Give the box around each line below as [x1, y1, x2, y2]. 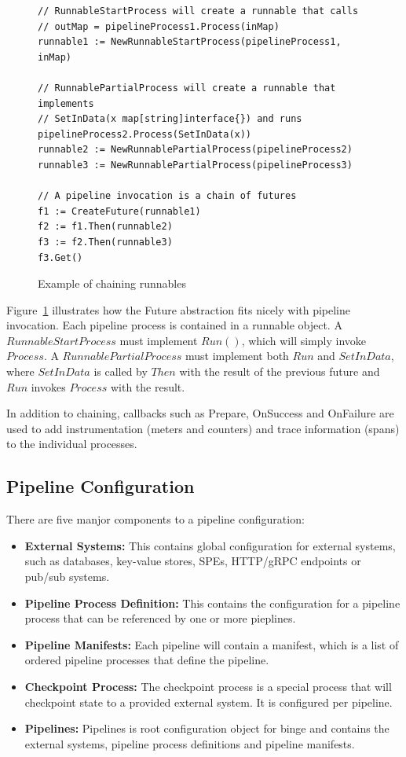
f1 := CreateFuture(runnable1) [38, 205, 201, 217]
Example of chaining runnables [38, 275, 186, 292]
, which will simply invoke [241, 332, 366, 348]
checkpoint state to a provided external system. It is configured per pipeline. [24, 693, 393, 710]
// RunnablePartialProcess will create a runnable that [38, 82, 336, 94]
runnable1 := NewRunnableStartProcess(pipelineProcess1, [38, 36, 342, 48]
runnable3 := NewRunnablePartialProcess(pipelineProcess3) [38, 159, 353, 171]
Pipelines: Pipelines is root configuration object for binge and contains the [24, 720, 390, 737]
